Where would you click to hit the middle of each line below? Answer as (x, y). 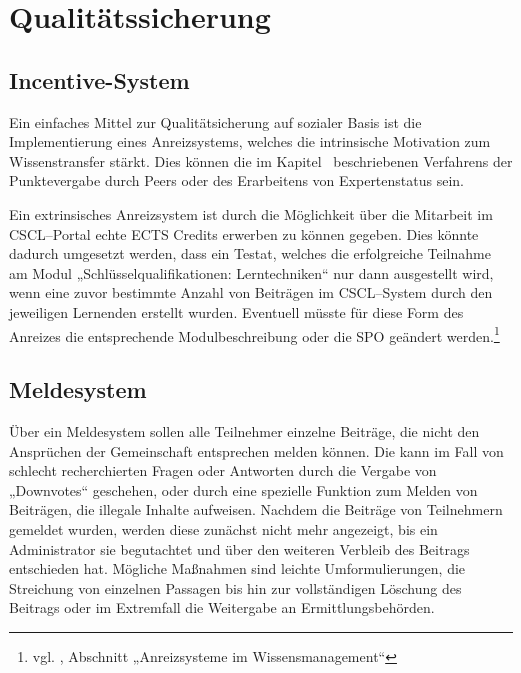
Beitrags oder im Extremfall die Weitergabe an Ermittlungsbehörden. (222, 607)
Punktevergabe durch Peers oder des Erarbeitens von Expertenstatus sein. (236, 180)
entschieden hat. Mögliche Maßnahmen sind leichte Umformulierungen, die (237, 568)
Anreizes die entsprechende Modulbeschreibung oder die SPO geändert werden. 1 (254, 334)
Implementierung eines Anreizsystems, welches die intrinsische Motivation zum (250, 141)
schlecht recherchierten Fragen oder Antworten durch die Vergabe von (223, 470)
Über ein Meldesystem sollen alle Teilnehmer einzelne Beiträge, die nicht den (244, 430)
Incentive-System (99, 79)
